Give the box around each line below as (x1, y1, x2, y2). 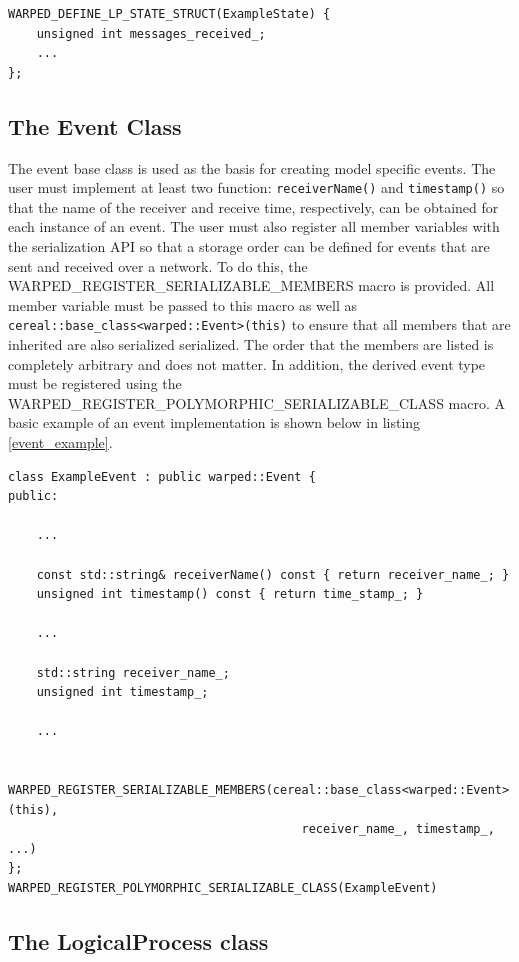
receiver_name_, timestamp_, (301, 822, 495, 837)
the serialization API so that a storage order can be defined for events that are (8, 236, 490, 257)
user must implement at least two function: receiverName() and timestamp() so (8, 177, 505, 198)
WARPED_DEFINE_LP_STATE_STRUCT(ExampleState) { (8, 7, 331, 21)
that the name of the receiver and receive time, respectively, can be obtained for (8, 196, 499, 217)
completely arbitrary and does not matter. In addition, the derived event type (8, 353, 486, 374)
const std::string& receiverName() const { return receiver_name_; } (36, 567, 510, 582)
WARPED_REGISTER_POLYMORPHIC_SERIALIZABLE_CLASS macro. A (8, 392, 505, 413)
